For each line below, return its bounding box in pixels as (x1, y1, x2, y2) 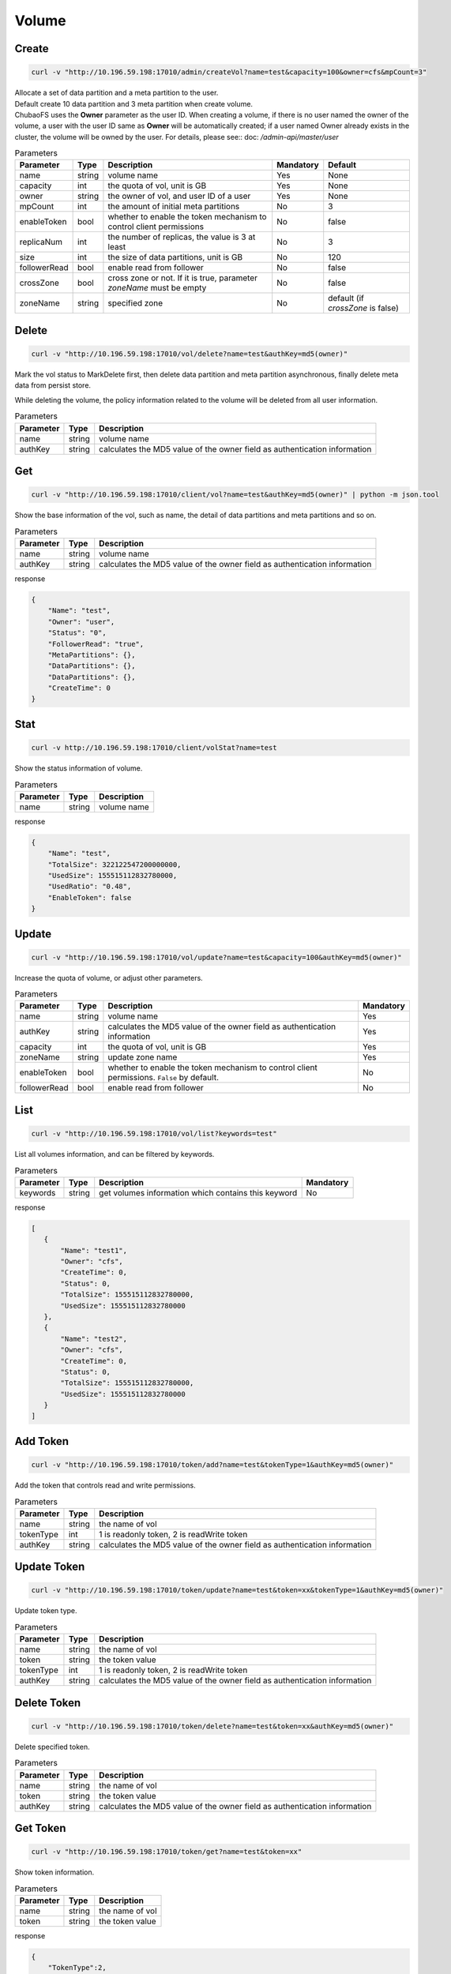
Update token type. (14, 1606, 78, 1616)
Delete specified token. (14, 1742, 90, 1751)
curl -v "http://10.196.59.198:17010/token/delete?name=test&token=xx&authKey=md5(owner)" (31, 1721, 394, 1731)
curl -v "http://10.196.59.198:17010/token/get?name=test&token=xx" (31, 1848, 303, 1856)
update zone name (107, 1052, 178, 1063)
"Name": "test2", (60, 1334, 128, 1343)
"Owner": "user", (47, 617, 115, 626)
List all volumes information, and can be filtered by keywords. (14, 1150, 215, 1159)
